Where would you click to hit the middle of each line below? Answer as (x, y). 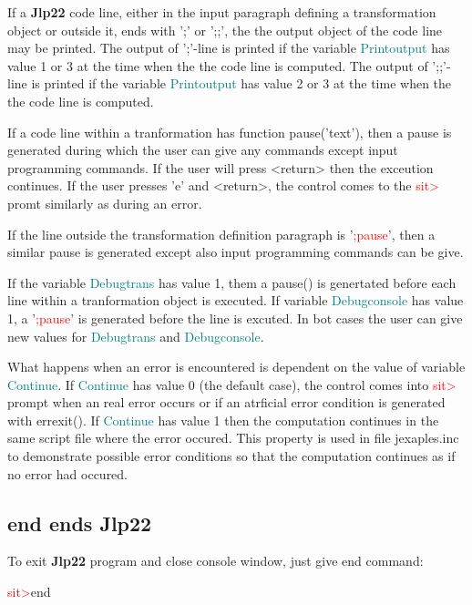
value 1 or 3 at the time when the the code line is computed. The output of (218, 65)
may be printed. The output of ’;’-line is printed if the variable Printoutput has (229, 48)
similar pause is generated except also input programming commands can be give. (236, 252)
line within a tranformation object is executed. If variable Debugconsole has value (236, 300)
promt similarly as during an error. (105, 203)
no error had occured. (68, 473)
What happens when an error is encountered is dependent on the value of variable (236, 367)
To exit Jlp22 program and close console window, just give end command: (215, 561)
